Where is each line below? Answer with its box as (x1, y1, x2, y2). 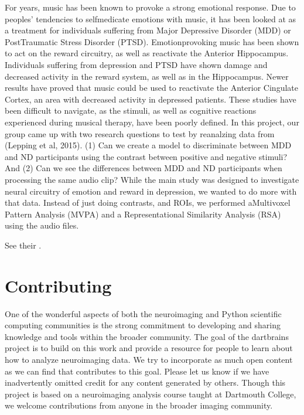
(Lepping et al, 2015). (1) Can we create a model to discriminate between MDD (5, 139, 292, 151)
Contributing (5, 273, 112, 297)
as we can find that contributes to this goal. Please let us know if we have (5, 365, 269, 377)
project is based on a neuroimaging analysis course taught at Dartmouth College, (5, 387, 296, 400)
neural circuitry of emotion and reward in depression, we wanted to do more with (5, 185, 297, 197)
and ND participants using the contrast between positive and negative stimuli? (5, 150, 288, 162)
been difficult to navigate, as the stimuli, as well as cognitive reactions (5, 104, 257, 117)
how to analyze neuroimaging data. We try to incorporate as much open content (5, 353, 293, 365)
